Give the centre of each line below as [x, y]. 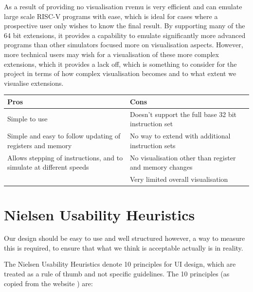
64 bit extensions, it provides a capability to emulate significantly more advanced [125, 35]
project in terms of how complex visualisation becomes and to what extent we [120, 73]
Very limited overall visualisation [179, 179]
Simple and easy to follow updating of [64, 136]
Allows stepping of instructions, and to [65, 157]
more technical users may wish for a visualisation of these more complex [111, 54]
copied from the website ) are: [48, 283]
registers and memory [40, 145]
